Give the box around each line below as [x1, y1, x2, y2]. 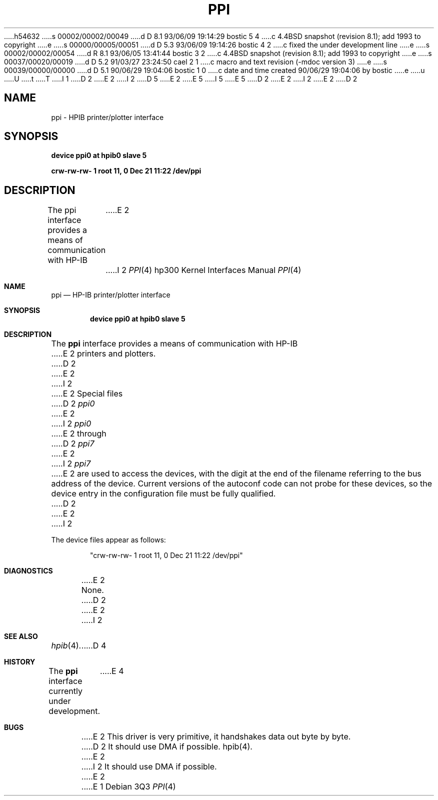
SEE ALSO [4, 632, 38, 641]
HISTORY [4, 657, 35, 666]
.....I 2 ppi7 [51, 458, 91, 469]
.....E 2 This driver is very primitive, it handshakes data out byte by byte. [81, 731, 351, 742]
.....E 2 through [51, 428, 106, 439]
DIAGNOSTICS [4, 566, 53, 575]
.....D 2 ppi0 [51, 398, 95, 409]
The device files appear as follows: [51, 535, 166, 544]
